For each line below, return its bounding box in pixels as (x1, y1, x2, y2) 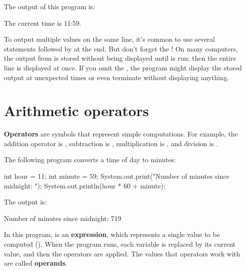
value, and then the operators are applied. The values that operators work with (4, 248, 240, 258)
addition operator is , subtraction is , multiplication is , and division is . (4, 138, 218, 148)
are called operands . (4, 258, 68, 268)
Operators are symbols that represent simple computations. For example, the (4, 129, 238, 139)
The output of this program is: (4, 1, 95, 11)
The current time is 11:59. (4, 17, 82, 28)
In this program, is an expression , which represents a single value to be (4, 229, 220, 239)
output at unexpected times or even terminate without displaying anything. (4, 72, 229, 82)
